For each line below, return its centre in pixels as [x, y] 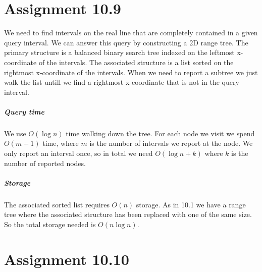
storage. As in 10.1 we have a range [191, 204]
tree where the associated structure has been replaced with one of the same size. [128, 214]
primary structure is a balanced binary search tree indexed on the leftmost [119, 52]
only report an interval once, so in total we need [78, 153]
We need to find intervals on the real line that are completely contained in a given [131, 33]
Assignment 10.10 [67, 259]
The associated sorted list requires [57, 204]
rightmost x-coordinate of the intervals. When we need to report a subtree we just [131, 72]
